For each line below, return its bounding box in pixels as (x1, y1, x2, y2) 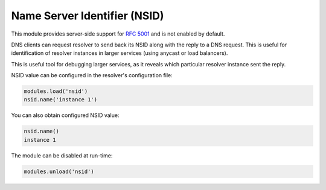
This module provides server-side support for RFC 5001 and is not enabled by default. (11, 30, 225, 37)
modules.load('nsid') (24, 88, 88, 95)
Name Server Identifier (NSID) (11, 9, 164, 22)
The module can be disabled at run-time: (11, 151, 113, 159)
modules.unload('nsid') (24, 168, 95, 175)
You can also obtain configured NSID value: (11, 112, 120, 119)
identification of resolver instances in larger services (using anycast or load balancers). (11, 49, 228, 57)
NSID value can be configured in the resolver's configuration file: (11, 72, 173, 79)
